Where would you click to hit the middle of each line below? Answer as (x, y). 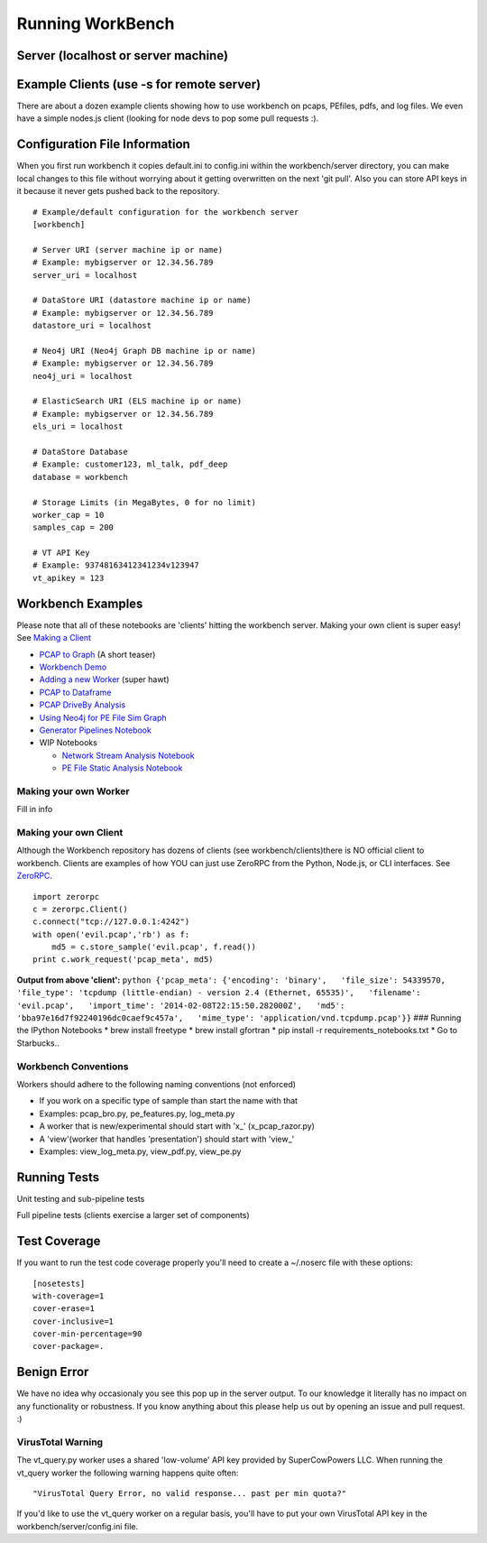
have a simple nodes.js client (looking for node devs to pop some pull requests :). (168, 118)
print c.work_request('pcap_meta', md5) (123, 960)
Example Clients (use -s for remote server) (139, 84)
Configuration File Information (104, 144)
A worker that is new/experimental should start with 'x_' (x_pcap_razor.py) (177, 1126)
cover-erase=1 (64, 1309)
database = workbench (80, 477)
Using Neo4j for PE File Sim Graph (103, 717)
